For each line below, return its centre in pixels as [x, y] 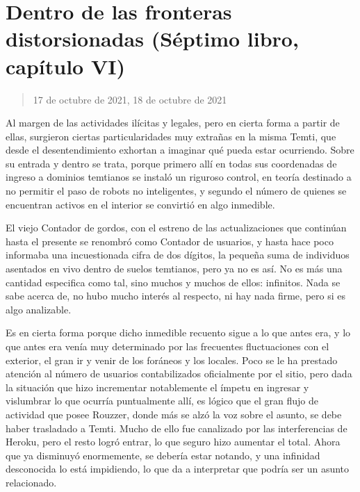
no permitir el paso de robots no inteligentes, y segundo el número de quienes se [176, 191]
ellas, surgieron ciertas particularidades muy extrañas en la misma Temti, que [171, 136]
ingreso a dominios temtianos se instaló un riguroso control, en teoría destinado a [179, 177]
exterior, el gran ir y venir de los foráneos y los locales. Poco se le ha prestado [172, 360]
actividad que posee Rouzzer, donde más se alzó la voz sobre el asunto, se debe [174, 414]
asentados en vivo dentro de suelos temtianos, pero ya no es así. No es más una [174, 269]
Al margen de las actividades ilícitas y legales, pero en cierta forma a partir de [173, 123]
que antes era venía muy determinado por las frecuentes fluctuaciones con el [167, 346]
